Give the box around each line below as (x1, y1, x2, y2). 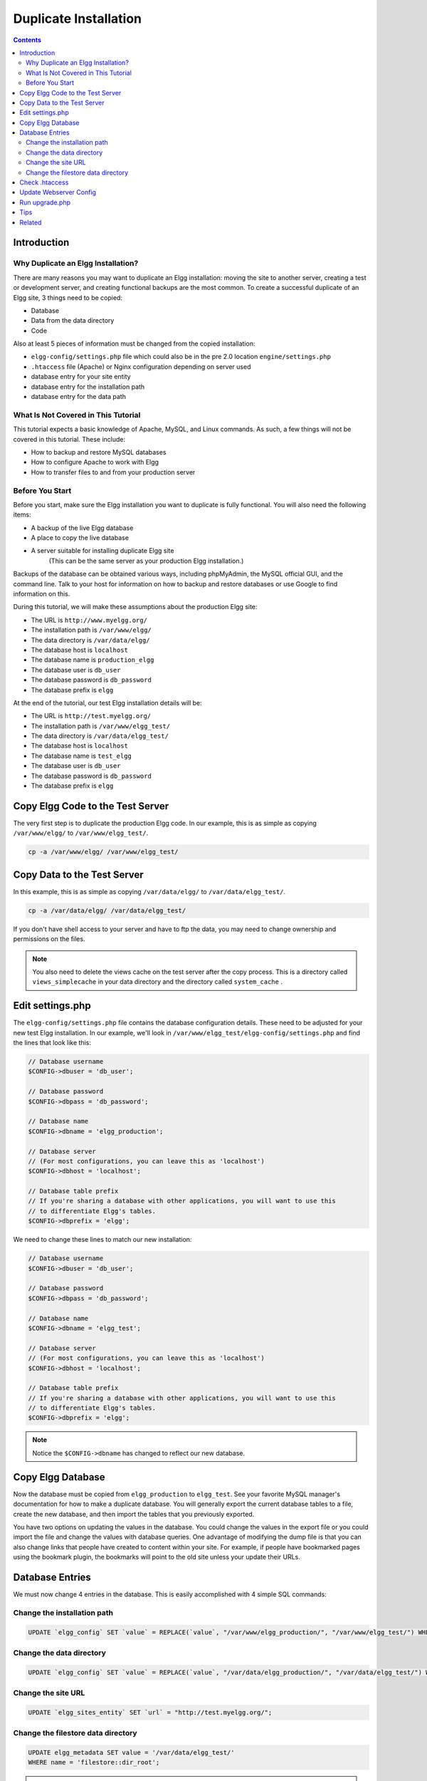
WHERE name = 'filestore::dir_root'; (28, 1758, 160, 1767)
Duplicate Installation (13, 11, 142, 26)
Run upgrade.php (19, 198, 71, 207)
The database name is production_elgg (31, 655, 154, 664)
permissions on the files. (13, 935, 85, 943)
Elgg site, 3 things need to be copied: (13, 293, 122, 302)
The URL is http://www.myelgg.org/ (31, 616, 147, 624)
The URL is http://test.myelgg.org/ (31, 712, 152, 720)
